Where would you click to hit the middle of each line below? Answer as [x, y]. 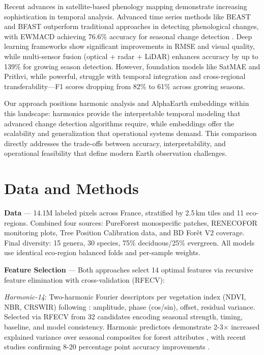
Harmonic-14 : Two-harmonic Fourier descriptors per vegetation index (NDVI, [125, 297]
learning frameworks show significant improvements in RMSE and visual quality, [129, 46]
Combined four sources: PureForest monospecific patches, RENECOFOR [144, 222]
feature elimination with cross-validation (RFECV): [84, 279]
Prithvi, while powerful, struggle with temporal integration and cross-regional [125, 76]
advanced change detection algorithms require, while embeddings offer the [119, 123]
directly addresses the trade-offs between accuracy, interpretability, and [115, 143]
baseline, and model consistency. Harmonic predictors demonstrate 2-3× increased [132, 326]
